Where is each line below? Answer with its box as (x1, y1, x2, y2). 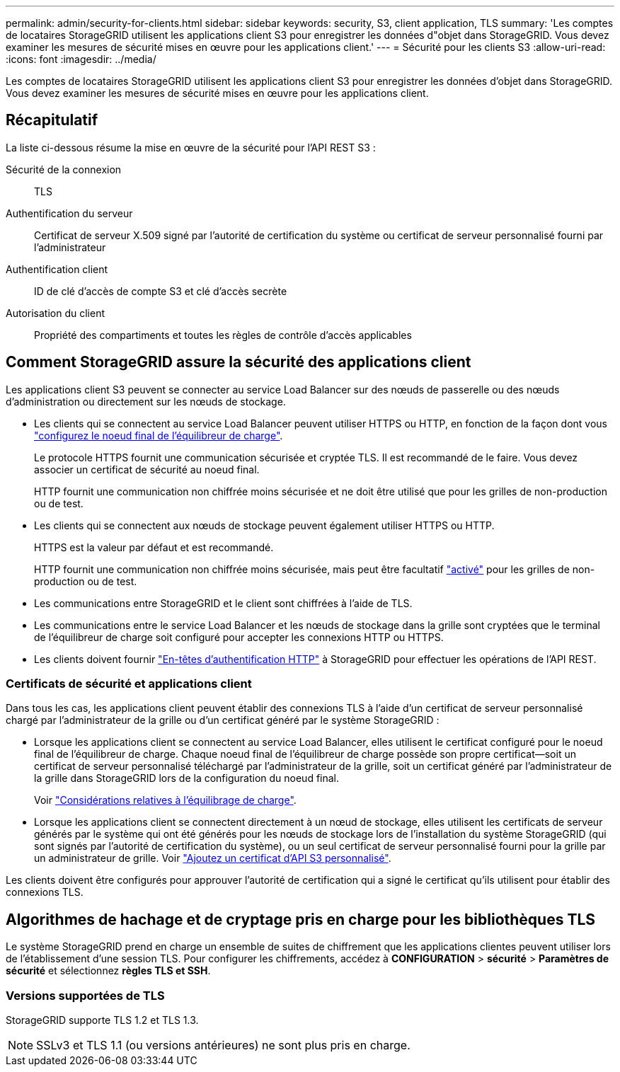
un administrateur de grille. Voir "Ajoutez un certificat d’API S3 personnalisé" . (34, 852, 391, 865)
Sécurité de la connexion (6, 163, 122, 175)
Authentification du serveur (6, 207, 133, 219)
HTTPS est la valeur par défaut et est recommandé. (34, 541, 274, 553)
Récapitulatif (6, 111, 98, 129)
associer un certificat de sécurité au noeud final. (34, 463, 260, 476)
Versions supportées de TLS (6, 988, 165, 1003)
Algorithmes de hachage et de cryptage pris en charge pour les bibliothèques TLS (6, 910, 596, 928)
